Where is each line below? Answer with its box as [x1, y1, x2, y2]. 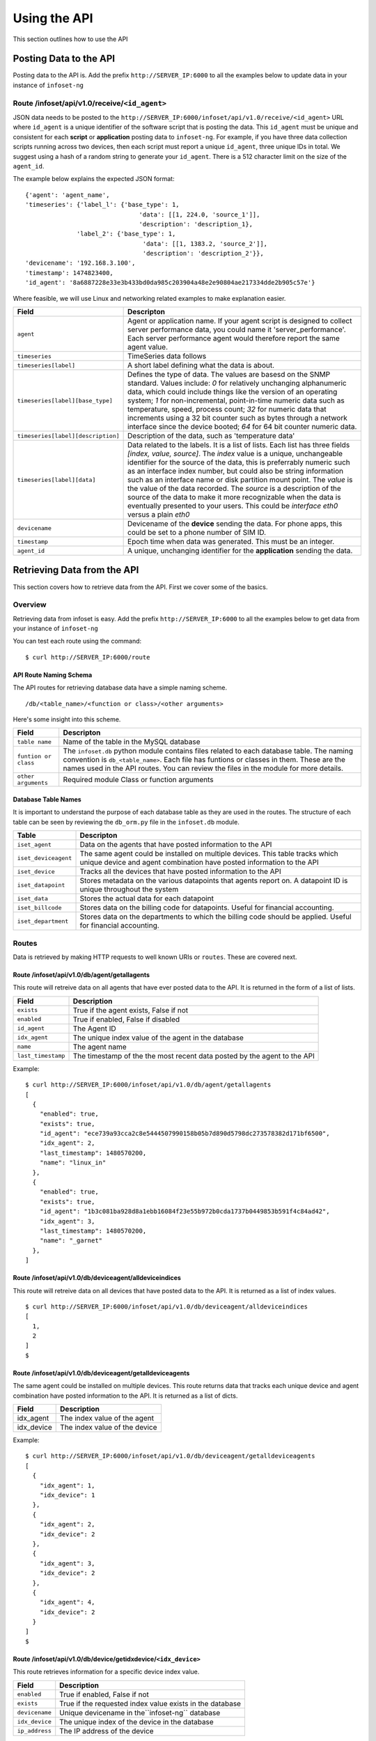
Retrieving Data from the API [13, 564, 139, 576]
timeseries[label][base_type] [17, 397, 113, 404]
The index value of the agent [60, 1414, 155, 1423]
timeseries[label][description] [17, 432, 120, 439]
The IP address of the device [59, 1726, 154, 1735]
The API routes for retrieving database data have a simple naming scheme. [13, 683, 228, 692]
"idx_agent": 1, [39, 1481, 95, 1490]
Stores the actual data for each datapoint [79, 893, 214, 903]
